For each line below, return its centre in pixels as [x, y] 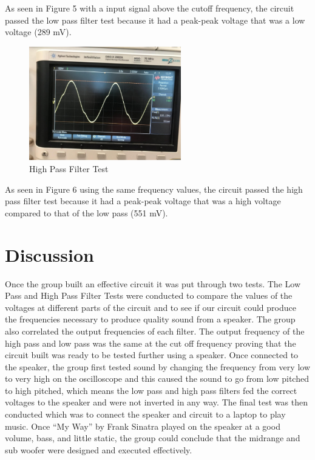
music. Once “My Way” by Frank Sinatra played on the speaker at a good [143, 426]
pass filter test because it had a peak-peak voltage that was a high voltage [143, 201]
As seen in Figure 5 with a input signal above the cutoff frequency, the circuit [150, 8]
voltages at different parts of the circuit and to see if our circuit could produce [151, 307]
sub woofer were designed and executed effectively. [99, 449]
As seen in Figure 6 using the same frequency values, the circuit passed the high [154, 189]
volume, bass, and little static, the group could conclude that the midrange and [153, 438]
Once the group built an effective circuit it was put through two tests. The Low [153, 283]
